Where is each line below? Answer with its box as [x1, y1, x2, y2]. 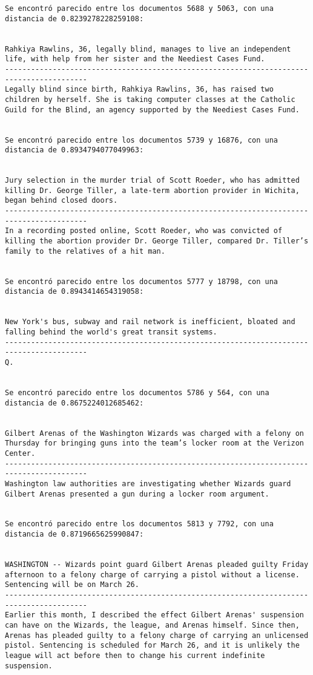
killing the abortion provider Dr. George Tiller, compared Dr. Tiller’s [5, 237, 309, 246]
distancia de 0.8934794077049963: [5, 146, 144, 155]
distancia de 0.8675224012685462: [5, 398, 144, 407]
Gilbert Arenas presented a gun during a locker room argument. [5, 489, 269, 498]
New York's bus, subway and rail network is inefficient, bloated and [5, 317, 295, 327]
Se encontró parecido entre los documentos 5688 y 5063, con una [5, 4, 274, 13]
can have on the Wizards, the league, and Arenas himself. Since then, [5, 621, 300, 630]
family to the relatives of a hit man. [5, 246, 165, 256]
